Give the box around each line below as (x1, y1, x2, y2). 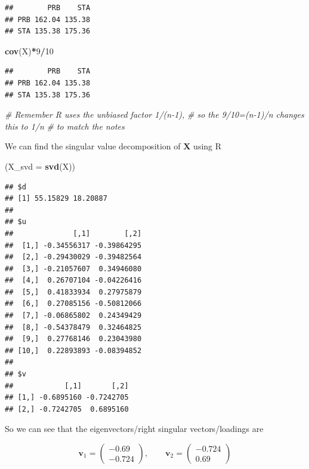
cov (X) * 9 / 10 (5, 44, 54, 57)
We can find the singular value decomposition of (5, 140, 181, 152)
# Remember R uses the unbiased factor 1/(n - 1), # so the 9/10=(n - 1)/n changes (5, 108, 304, 121)
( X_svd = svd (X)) (5, 160, 76, 172)
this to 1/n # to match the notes (5, 119, 125, 132)
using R (193, 140, 222, 152)
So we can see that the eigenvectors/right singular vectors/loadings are (5, 422, 264, 435)
